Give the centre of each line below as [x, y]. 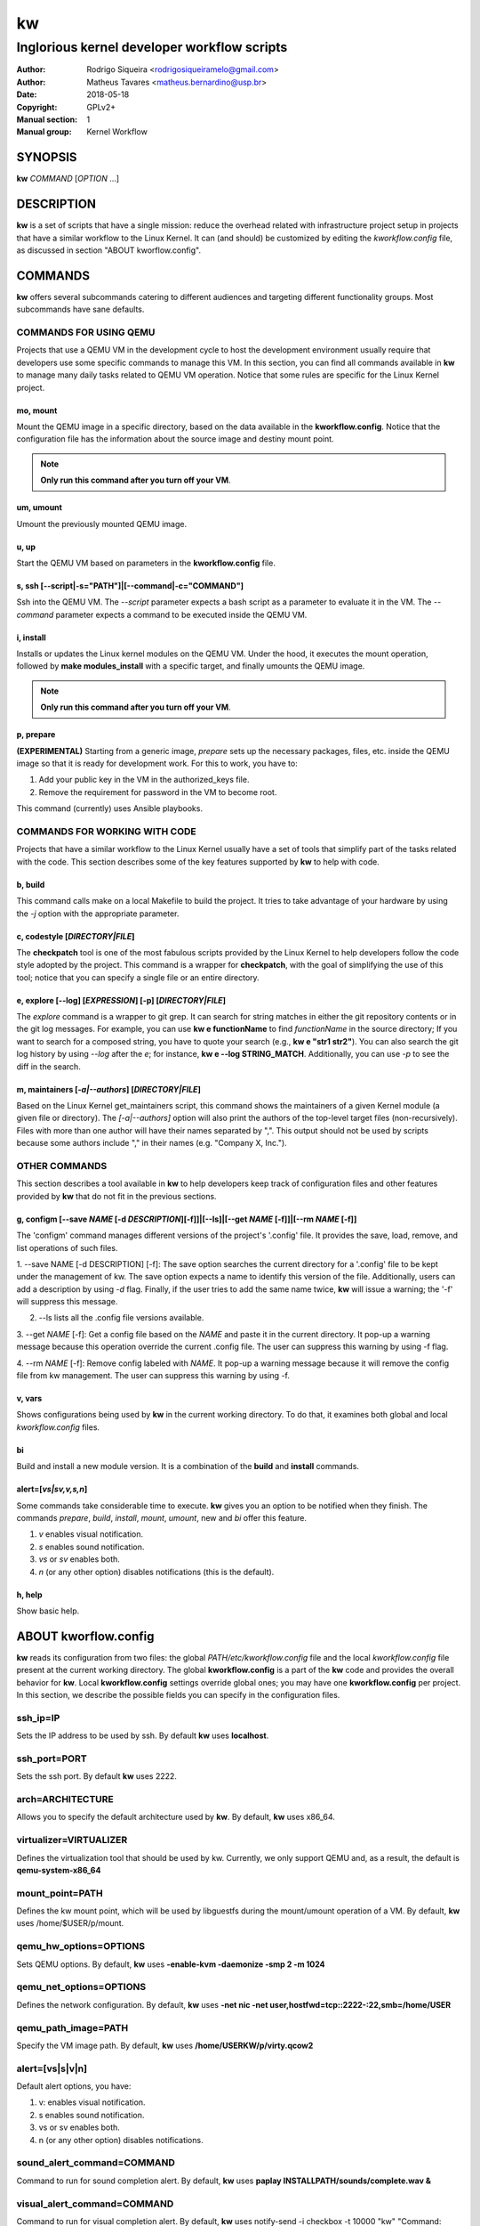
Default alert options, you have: [74, 2086]
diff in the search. [49, 1066]
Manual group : [44, 132]
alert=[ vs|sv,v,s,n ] [52, 1489]
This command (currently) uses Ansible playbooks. [110, 808]
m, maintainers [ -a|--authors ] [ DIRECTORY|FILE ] [109, 1089]
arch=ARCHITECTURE [65, 1799]
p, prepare [36, 735]
